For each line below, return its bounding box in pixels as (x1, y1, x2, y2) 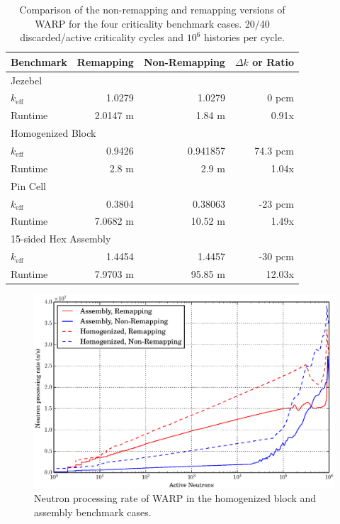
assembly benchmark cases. (34, 504, 152, 519)
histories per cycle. (204, 30, 285, 45)
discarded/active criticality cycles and (20, 30, 183, 45)
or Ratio (252, 54, 294, 69)
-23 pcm (259, 196, 294, 211)
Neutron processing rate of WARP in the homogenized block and (34, 491, 317, 506)
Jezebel (11, 72, 42, 87)
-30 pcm (259, 249, 294, 264)
